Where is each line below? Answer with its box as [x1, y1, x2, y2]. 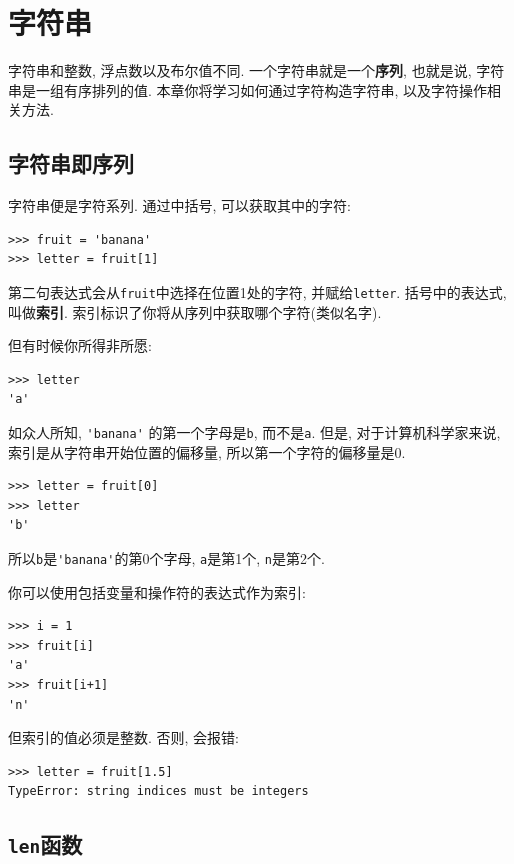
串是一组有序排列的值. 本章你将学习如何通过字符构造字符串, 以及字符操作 [8, 79, 488, 100]
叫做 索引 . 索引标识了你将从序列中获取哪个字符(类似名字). [8, 301, 382, 322]
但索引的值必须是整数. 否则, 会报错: [8, 727, 239, 748]
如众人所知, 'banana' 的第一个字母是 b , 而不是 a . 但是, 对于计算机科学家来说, [8, 421, 501, 442]
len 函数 [8, 829, 83, 860]
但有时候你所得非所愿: [8, 335, 152, 356]
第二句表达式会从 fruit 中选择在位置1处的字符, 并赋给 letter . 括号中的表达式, [8, 281, 507, 302]
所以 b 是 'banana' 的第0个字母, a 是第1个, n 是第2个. [8, 547, 325, 568]
